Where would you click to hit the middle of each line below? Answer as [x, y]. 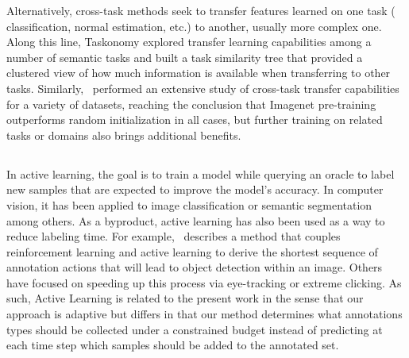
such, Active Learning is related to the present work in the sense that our [185, 298]
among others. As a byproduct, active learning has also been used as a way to [196, 220]
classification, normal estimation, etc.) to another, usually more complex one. [194, 26]
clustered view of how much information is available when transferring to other [199, 73]
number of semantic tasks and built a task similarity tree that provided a [185, 57]
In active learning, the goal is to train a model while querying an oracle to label [201, 173]
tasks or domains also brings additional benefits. [124, 135]
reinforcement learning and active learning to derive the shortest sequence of [192, 251]
